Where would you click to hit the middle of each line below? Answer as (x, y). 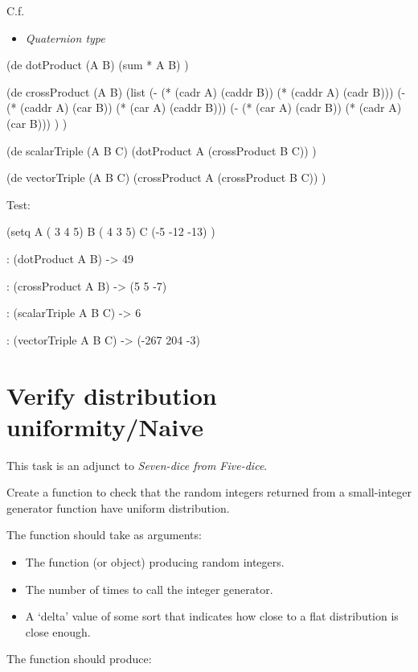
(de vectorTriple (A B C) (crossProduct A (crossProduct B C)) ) (166, 177)
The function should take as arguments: (104, 535)
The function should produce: (79, 659)
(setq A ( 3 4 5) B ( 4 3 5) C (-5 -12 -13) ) (111, 231)
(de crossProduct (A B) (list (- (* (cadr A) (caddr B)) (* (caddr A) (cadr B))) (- (206, 91)
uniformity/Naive (105, 426)
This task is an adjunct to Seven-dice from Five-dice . (137, 465)
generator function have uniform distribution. (118, 507)
